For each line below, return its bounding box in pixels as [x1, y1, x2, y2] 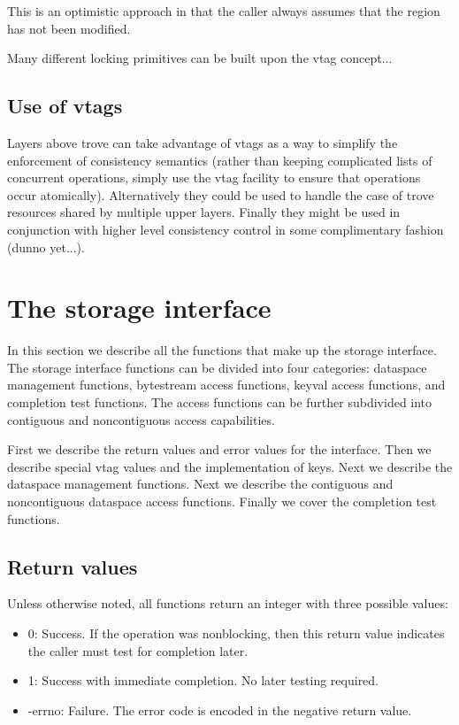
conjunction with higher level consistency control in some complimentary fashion [7, 220, 444, 238]
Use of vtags [7, 92, 123, 120]
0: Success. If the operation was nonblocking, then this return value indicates [27, 624, 445, 642]
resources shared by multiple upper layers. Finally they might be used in [7, 203, 401, 221]
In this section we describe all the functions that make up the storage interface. [7, 341, 437, 359]
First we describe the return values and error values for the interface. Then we [7, 440, 432, 459]
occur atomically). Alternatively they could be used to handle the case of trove [7, 185, 434, 204]
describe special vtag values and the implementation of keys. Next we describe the [7, 457, 453, 475]
